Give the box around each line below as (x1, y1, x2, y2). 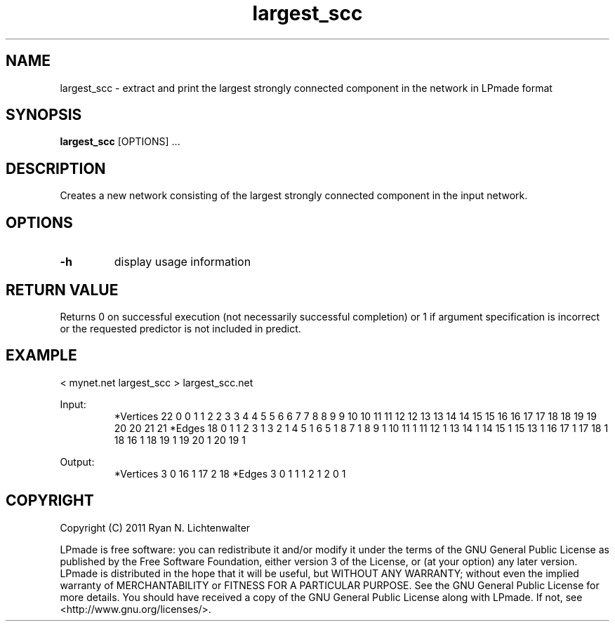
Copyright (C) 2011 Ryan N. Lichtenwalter (60, 521, 251, 534)
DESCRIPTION (6, 159, 106, 177)
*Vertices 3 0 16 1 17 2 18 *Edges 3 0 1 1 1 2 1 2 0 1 (114, 467, 346, 480)
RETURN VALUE (6, 281, 119, 299)
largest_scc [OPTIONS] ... (60, 135, 180, 148)
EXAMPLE (6, 346, 77, 365)
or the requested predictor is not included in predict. (60, 322, 301, 335)
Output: (60, 455, 95, 468)
